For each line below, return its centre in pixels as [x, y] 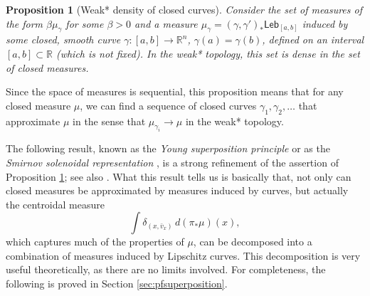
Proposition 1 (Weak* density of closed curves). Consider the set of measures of [184, 9]
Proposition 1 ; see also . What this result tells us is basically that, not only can [179, 176]
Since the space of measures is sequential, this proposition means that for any [175, 91]
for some [85, 23]
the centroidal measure [55, 204]
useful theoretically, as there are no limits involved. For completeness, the [166, 269]
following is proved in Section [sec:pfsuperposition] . [117, 284]
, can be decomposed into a [253, 242]
